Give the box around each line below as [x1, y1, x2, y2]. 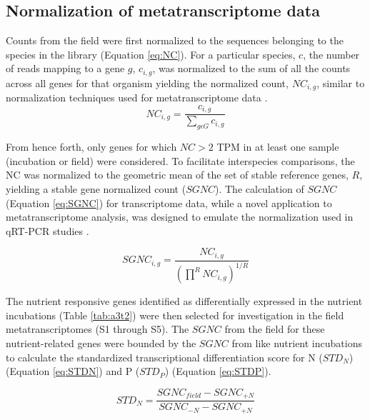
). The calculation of [215, 181, 304, 196]
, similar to [316, 75, 365, 90]
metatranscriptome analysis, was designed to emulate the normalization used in [6, 209, 354, 224]
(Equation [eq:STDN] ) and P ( [6, 364, 140, 379]
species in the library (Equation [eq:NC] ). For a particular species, [6, 46, 296, 61]
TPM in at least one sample [216, 139, 339, 154]
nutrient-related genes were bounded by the [6, 335, 196, 350]
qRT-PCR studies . [6, 223, 89, 238]
